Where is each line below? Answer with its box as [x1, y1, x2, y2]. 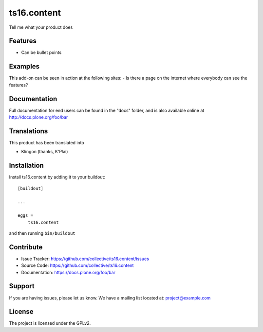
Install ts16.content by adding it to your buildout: [9, 174, 106, 180]
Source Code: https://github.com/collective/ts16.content [21, 262, 134, 268]
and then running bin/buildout [9, 230, 75, 236]
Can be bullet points [21, 50, 62, 55]
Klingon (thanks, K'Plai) [21, 149, 68, 155]
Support [9, 282, 35, 290]
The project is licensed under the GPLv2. [9, 320, 91, 326]
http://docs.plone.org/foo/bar [9, 114, 68, 120]
